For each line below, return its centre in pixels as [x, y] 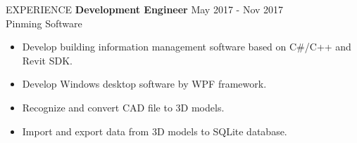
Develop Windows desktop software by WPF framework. [144, 84]
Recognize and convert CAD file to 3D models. [123, 107]
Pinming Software [44, 23]
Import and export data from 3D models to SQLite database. [155, 131]
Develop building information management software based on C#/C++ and [187, 47]
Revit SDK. [47, 60]
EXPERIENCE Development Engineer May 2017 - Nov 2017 [145, 9]
